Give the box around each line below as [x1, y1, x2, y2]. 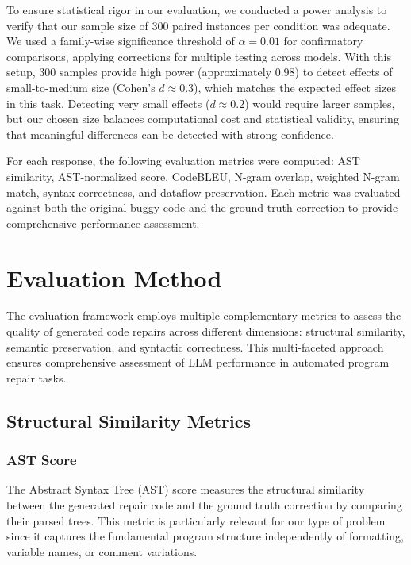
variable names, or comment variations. [6, 543, 198, 559]
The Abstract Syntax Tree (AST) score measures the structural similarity [6, 481, 365, 498]
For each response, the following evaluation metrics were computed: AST [6, 152, 360, 169]
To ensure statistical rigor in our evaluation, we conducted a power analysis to [6, 2, 387, 17]
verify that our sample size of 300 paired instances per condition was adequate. [6, 17, 390, 33]
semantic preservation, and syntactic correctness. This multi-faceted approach [6, 338, 384, 355]
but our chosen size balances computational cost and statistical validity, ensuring [6, 110, 399, 127]
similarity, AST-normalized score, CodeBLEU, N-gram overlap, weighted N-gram [6, 167, 400, 184]
